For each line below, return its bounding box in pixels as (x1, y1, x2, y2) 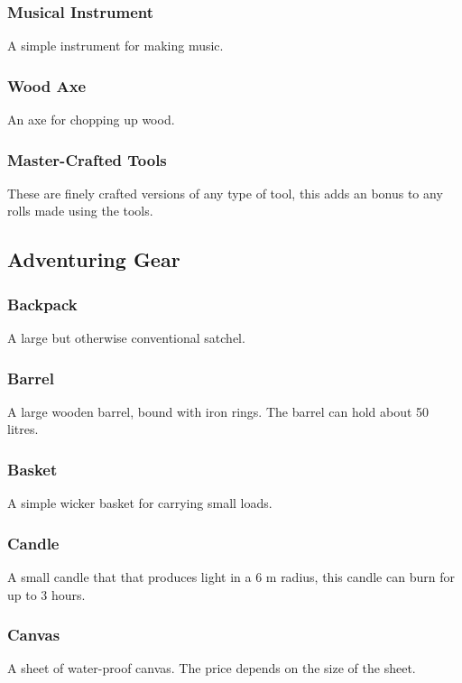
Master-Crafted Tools (7, 148, 167, 171)
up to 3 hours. (7, 585, 86, 604)
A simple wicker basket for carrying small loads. (7, 494, 273, 512)
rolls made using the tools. (7, 201, 153, 220)
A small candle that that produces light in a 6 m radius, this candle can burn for (7, 568, 455, 586)
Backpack (7, 292, 78, 315)
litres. (7, 420, 39, 438)
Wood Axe (7, 74, 87, 97)
